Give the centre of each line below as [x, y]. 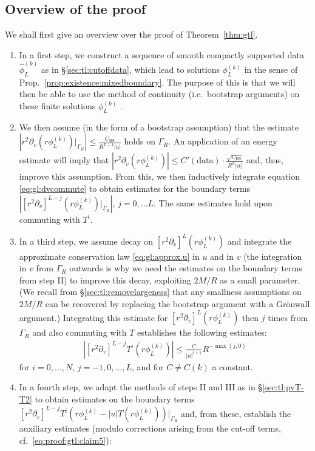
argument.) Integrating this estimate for [93, 317]
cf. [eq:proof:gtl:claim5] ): [65, 440]
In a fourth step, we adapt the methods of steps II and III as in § [141, 387]
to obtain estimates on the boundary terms [115, 398]
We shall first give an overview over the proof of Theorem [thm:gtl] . [131, 34]
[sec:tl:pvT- [283, 387]
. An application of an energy [223, 141]
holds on [140, 141]
